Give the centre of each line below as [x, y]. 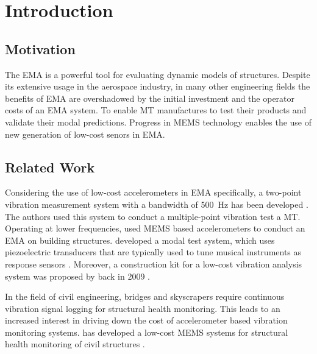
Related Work [50, 167]
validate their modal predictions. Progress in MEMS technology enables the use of [158, 122]
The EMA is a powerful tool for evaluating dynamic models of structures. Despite [158, 74]
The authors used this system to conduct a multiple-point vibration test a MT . [153, 216]
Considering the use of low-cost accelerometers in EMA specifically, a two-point [153, 192]
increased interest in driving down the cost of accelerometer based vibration [146, 320]
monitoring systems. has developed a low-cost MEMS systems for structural [147, 332]
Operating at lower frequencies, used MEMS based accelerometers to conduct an [155, 228]
